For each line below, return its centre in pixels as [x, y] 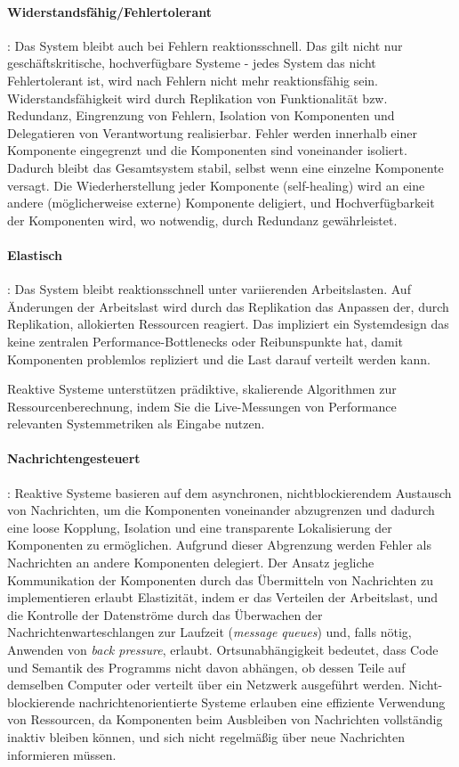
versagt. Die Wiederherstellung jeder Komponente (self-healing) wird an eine [216, 185]
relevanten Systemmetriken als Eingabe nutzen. [136, 424]
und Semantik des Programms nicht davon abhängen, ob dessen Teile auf [206, 667]
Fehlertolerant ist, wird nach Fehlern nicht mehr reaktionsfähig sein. [193, 80]
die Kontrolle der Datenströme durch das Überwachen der [165, 614]
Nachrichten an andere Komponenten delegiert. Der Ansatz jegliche [191, 563]
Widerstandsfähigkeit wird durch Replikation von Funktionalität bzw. [197, 98]
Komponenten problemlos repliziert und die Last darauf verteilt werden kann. [219, 359]
